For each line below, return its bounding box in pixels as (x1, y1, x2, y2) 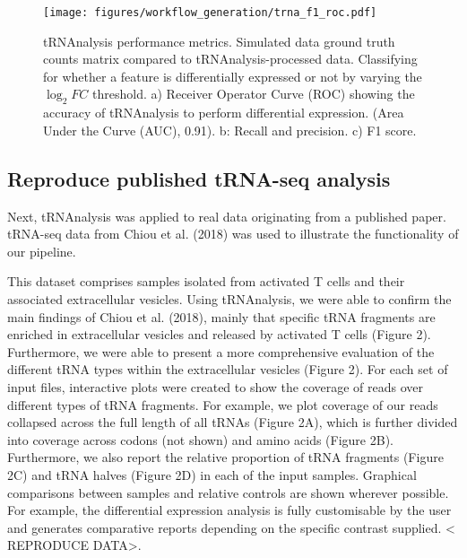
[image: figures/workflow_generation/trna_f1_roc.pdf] (43, 6, 377, 19)
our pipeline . (7, 241, 76, 260)
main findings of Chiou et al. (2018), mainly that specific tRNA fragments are (7, 307, 436, 326)
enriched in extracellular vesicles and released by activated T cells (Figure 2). (7, 325, 431, 344)
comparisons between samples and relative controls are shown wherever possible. (7, 483, 449, 501)
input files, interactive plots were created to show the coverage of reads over (7, 377, 424, 396)
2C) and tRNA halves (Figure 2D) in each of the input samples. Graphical (7, 465, 417, 484)
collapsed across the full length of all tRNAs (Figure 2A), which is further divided (7, 413, 458, 432)
